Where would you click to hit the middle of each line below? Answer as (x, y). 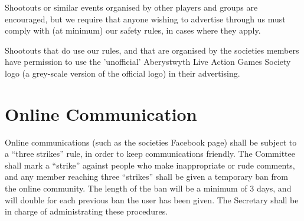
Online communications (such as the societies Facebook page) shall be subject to (151, 142)
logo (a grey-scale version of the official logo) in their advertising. (122, 73)
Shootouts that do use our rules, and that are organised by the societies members (152, 50)
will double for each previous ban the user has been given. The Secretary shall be (152, 199)
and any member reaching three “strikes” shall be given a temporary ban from (146, 177)
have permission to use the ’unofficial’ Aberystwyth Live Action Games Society (148, 62)
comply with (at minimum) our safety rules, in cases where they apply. (133, 30)
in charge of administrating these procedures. (86, 211)
